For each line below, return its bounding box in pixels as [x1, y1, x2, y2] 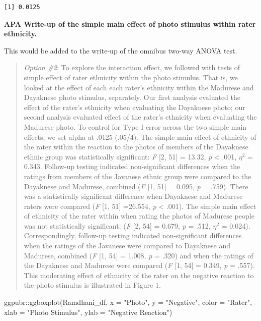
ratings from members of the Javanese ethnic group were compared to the [24, 171, 251, 181]
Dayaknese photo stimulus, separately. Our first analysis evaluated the [24, 92, 240, 102]
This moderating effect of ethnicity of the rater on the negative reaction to [24, 270, 254, 280]
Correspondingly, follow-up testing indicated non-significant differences [24, 230, 242, 241]
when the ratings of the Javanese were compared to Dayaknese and [24, 240, 230, 251]
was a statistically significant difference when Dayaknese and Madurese [24, 191, 243, 201]
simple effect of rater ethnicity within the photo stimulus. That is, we [24, 72, 238, 82]
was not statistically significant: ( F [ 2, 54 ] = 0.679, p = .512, [24, 220, 211, 231]
